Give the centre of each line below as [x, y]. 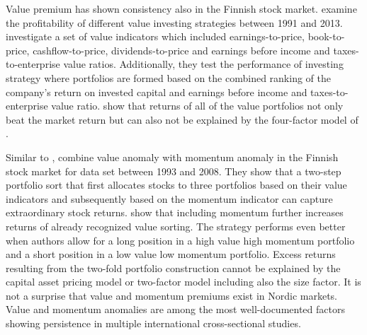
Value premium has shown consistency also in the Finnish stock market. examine [181, 8]
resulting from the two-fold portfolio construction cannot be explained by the [173, 268]
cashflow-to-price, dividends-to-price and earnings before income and [181, 50]
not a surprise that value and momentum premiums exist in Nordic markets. [172, 295]
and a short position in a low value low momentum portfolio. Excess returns [171, 254]
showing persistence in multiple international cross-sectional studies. [153, 323]
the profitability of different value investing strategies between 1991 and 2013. [174, 22]
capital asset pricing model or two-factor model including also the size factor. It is [183, 282]
